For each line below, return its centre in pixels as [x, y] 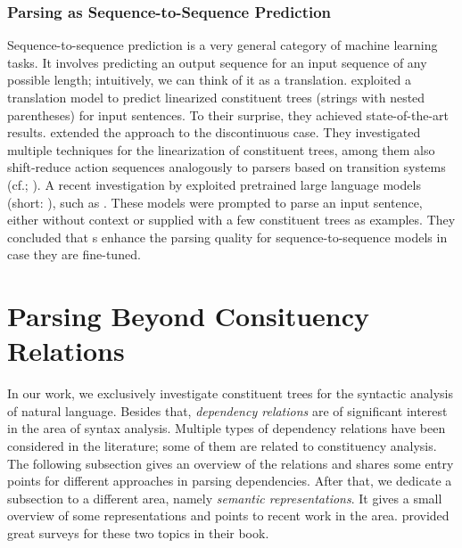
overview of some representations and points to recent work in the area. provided [228, 515]
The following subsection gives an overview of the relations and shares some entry [231, 463]
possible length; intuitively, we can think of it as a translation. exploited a [210, 80]
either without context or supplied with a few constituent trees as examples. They [231, 220]
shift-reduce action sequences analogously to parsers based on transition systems [227, 167]
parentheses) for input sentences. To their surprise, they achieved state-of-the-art [228, 115]
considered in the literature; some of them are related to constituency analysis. [222, 446]
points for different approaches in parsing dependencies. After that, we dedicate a [230, 481]
